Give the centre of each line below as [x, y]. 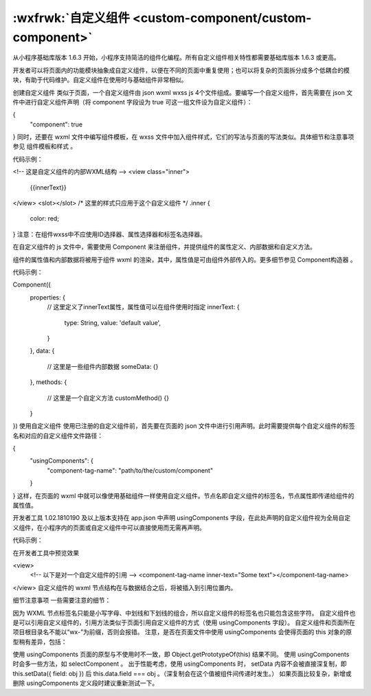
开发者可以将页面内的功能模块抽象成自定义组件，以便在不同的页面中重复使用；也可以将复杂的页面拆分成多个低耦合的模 [181, 70]
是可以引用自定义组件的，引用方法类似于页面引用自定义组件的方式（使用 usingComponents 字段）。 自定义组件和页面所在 [184, 622]
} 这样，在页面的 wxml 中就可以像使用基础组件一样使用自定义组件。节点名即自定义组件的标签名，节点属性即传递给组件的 [183, 495]
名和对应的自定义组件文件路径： [58, 436]
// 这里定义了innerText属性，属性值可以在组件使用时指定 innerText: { [143, 307]
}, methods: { [48, 382]
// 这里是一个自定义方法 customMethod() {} [108, 398]
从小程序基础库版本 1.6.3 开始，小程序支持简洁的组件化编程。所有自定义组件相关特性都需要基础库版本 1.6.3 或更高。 [176, 58]
